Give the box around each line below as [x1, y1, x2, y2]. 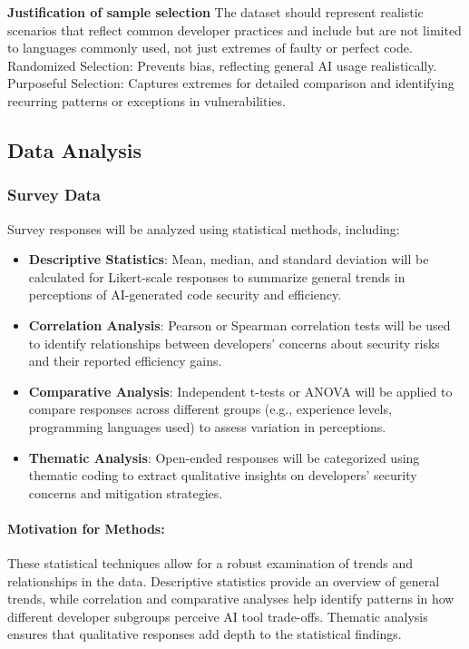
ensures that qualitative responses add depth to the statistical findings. [7, 624, 402, 644]
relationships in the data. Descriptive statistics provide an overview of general [7, 571, 440, 590]
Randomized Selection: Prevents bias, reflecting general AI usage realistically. [7, 55, 437, 74]
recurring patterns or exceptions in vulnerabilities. [7, 91, 286, 110]
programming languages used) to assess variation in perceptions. [28, 417, 386, 436]
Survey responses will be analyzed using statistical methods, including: [7, 219, 400, 238]
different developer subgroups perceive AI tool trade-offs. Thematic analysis [7, 606, 428, 625]
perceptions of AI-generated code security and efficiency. [28, 285, 342, 304]
